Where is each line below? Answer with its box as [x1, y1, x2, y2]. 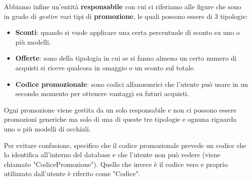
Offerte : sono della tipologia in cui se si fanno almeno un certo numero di [15, 53, 237, 63]
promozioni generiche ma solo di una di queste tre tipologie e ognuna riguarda [4, 114, 236, 124]
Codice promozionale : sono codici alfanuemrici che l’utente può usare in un [15, 79, 248, 89]
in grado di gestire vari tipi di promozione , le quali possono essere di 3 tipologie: [4, 11, 248, 21]
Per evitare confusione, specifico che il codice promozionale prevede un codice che [4, 140, 247, 150]
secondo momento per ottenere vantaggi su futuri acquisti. [15, 88, 189, 98]
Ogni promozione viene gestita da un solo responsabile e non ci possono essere [4, 104, 236, 115]
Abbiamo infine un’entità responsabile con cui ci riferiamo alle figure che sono [4, 1, 241, 11]
